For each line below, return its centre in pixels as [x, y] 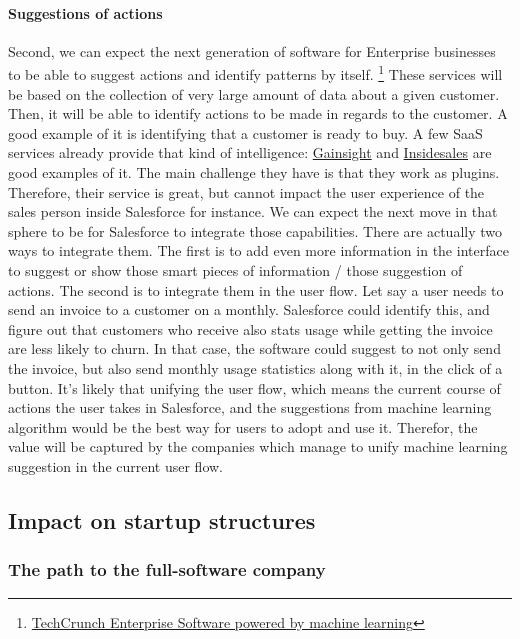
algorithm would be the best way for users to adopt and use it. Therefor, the [243, 426]
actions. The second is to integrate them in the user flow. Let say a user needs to [256, 289]
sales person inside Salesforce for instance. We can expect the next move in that [253, 211]
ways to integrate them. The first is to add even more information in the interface [258, 250]
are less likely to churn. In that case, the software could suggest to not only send [254, 348]
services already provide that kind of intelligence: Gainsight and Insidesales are [250, 152]
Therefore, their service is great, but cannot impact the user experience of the [246, 191]
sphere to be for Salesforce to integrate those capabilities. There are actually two [255, 230]
